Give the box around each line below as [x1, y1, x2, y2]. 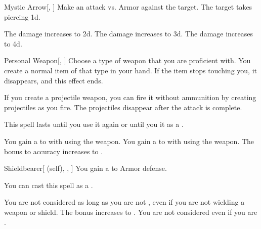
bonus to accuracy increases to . [4, 146, 103, 156]
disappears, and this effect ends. [4, 75, 103, 85]
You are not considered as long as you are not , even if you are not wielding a [4, 197, 245, 207]
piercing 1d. [4, 11, 40, 22]
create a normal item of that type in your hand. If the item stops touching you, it [4, 65, 257, 75]
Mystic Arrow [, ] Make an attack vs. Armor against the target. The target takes [4, 2, 252, 12]
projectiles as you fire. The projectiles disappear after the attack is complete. [4, 102, 242, 112]
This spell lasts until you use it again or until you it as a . [4, 119, 184, 129]
